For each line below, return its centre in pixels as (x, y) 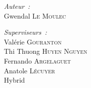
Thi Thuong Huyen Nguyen (46, 51)
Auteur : (17, 6)
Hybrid (14, 80)
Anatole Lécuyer (30, 70)
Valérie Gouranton (33, 41)
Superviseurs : (25, 32)
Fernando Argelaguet (37, 60)
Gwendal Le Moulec (35, 15)
